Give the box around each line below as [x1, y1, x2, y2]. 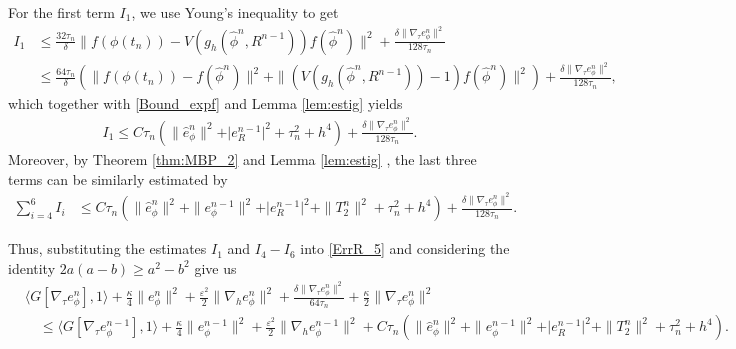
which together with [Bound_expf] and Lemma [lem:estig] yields [8, 93, 403, 114]
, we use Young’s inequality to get [131, 2, 339, 22]
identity [8, 257, 56, 278]
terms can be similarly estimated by [8, 168, 228, 189]
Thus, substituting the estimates [8, 238, 207, 259]
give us [194, 257, 237, 278]
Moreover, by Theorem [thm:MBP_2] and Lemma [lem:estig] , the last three [8, 148, 477, 169]
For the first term [8, 2, 115, 22]
